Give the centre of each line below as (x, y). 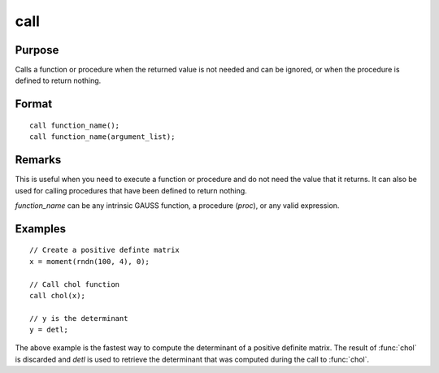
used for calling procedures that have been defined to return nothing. (131, 190)
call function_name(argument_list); (102, 137)
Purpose (37, 50)
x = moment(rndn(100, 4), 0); (90, 261)
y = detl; (49, 330)
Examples (41, 229)
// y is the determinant (79, 318)
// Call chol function (75, 284)
